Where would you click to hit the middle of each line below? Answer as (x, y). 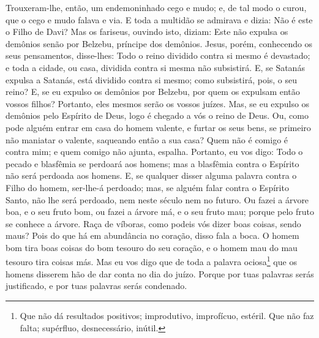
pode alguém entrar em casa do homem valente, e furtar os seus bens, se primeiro (158, 127)
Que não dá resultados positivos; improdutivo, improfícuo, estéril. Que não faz (167, 315)
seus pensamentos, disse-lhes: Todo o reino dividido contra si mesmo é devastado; (158, 55)
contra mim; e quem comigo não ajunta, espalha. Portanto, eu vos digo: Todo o (154, 152)
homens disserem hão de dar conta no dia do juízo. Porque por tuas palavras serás (160, 273)
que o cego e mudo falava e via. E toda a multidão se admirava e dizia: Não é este (159, 19)
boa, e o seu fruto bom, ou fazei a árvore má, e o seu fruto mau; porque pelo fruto (160, 212)
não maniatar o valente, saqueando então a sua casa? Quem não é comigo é (147, 139)
